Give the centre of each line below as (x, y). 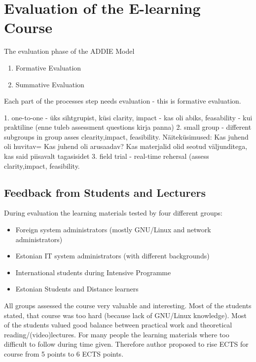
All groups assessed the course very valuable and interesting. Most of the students (128, 306)
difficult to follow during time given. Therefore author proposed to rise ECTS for (126, 344)
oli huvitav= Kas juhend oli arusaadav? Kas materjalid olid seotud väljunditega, (126, 146)
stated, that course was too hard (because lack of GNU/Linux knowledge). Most (125, 315)
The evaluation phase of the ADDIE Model (69, 51)
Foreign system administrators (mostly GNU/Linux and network (113, 230)
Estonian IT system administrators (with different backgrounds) (112, 256)
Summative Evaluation (50, 84)
